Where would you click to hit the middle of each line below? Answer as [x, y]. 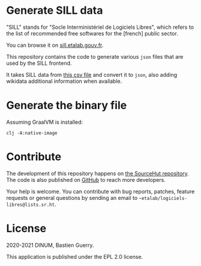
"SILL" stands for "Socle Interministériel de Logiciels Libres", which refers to [100, 27]
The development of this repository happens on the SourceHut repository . [97, 173]
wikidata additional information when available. [64, 81]
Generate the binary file [67, 105]
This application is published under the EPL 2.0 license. [75, 256]
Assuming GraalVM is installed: [45, 122]
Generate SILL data [55, 11]
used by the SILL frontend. [39, 63]
